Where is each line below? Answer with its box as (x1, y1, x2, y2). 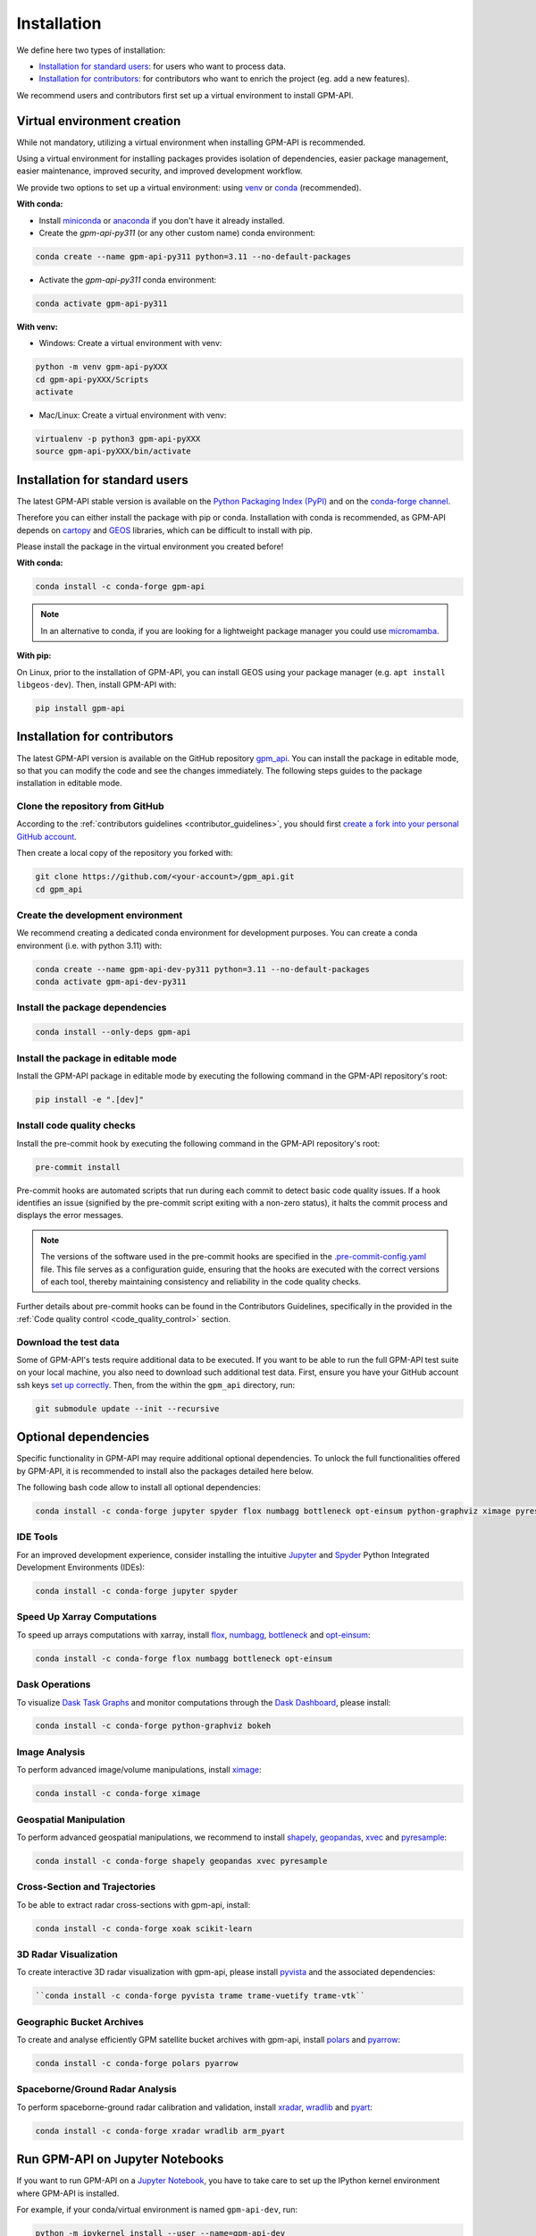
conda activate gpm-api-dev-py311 (35, 977, 187, 987)
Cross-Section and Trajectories (16, 1881, 156, 1893)
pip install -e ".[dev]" (35, 1094, 145, 1105)
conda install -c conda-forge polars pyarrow (35, 2058, 239, 2069)
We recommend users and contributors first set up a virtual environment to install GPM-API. (16, 89, 354, 100)
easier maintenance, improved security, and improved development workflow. (16, 165, 303, 176)
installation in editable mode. (16, 778, 122, 789)
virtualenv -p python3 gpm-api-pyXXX (35, 434, 201, 445)
